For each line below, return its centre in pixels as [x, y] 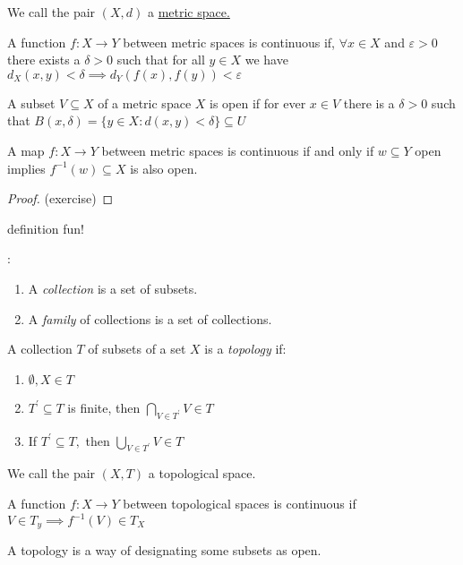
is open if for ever [258, 103]
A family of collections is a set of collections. [150, 318]
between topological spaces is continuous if [240, 503]
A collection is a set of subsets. [113, 288]
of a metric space [145, 103]
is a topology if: [245, 349]
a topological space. [202, 473]
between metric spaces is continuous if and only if [238, 150]
